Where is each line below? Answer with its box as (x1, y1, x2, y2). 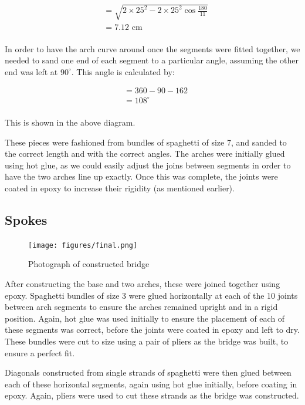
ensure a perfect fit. (5, 346, 75, 359)
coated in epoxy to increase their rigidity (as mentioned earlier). (5, 181, 235, 194)
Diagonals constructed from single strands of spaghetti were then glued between (5, 366, 292, 379)
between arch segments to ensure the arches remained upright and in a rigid (5, 301, 278, 313)
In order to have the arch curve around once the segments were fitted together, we (5, 42, 300, 55)
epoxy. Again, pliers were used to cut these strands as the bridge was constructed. (5, 389, 299, 401)
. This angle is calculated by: (71, 65, 175, 77)
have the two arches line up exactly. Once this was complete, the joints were (5, 170, 278, 183)
